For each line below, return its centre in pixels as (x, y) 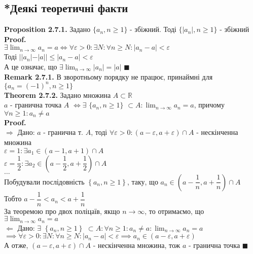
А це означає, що (31, 66)
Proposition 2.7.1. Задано (47, 29)
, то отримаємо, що (174, 211)
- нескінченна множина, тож (137, 245)
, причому (209, 105)
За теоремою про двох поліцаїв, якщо (62, 211)
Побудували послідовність (44, 181)
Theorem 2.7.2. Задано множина (58, 95)
